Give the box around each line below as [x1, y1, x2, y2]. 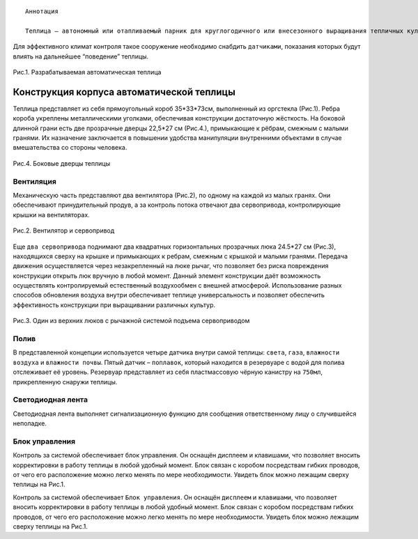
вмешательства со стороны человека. [13, 143, 127, 152]
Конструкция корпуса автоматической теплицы [13, 86, 236, 97]
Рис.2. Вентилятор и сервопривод [13, 226, 115, 235]
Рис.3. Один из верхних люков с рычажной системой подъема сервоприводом [13, 317, 250, 325]
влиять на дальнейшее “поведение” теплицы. [13, 52, 149, 61]
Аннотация [25, 8, 59, 15]
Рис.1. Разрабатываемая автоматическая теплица [13, 68, 162, 76]
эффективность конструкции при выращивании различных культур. [13, 300, 216, 309]
